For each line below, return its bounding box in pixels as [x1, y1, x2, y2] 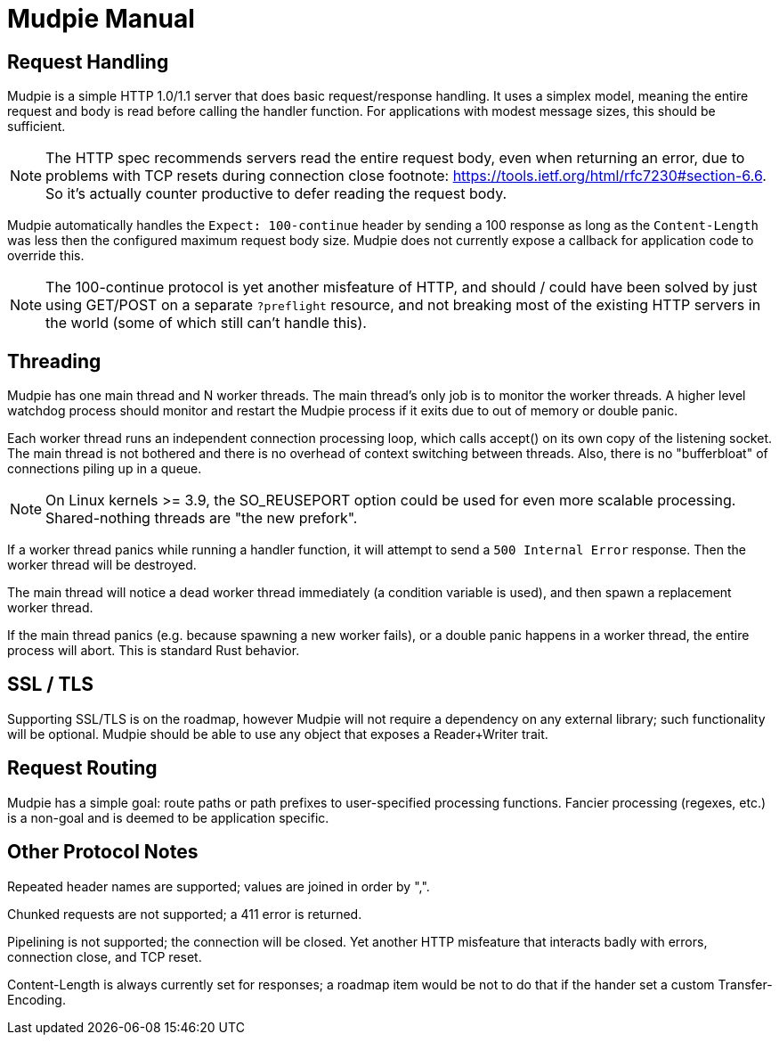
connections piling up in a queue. [7, 461, 202, 477]
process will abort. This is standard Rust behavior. [7, 643, 300, 659]
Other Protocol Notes [7, 841, 199, 864]
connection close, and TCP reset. [7, 948, 202, 964]
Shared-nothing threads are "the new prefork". [45, 509, 358, 528]
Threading [7, 349, 101, 373]
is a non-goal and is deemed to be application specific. [7, 809, 329, 825]
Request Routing [7, 757, 158, 780]
